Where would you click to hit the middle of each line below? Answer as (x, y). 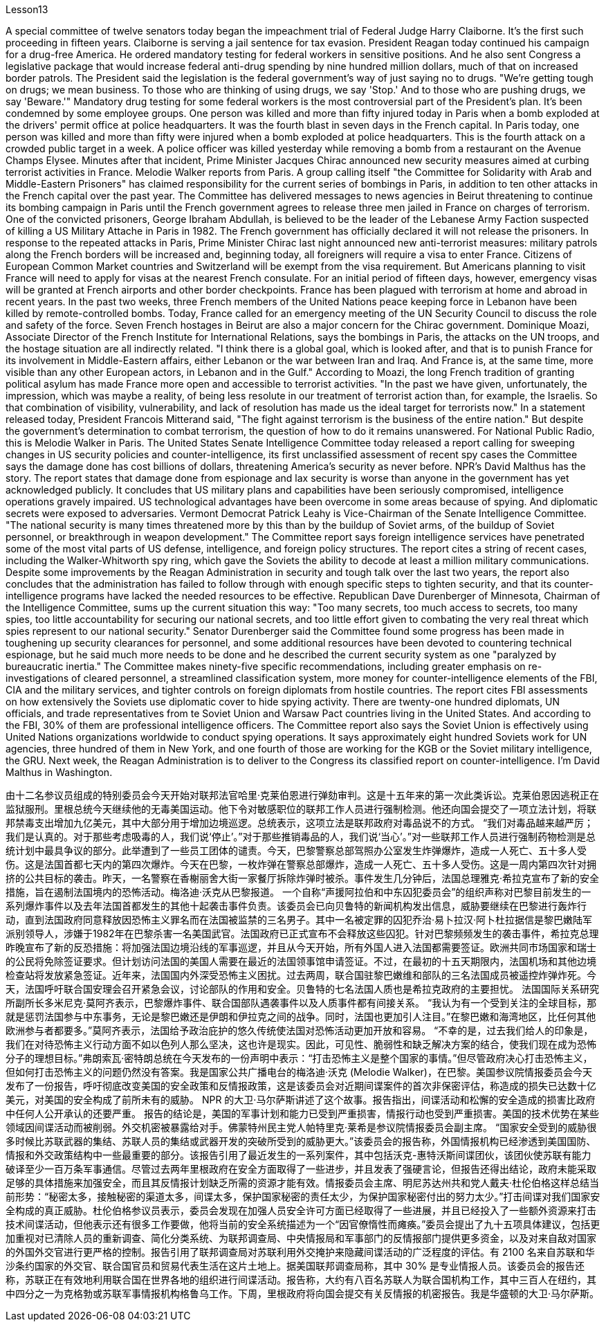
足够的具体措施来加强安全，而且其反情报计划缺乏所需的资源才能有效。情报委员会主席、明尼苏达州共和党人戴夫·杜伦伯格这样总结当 (303, 1183)
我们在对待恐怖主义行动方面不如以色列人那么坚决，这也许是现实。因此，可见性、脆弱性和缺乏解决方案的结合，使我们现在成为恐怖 (301, 1044)
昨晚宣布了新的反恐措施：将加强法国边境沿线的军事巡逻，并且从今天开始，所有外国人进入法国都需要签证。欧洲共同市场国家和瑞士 (301, 947)
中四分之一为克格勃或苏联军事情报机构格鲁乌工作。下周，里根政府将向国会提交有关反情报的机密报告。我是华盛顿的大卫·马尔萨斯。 (303, 1293)
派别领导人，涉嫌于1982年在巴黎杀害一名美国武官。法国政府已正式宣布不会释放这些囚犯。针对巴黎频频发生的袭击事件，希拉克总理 (302, 933)
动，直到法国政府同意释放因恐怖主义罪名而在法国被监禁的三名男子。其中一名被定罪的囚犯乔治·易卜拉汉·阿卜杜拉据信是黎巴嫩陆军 (299, 920)
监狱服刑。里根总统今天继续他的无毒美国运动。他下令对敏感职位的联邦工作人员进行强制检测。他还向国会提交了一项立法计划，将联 (301, 809)
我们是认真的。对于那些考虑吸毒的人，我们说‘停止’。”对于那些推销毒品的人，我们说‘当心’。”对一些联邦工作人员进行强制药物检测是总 (301, 837)
